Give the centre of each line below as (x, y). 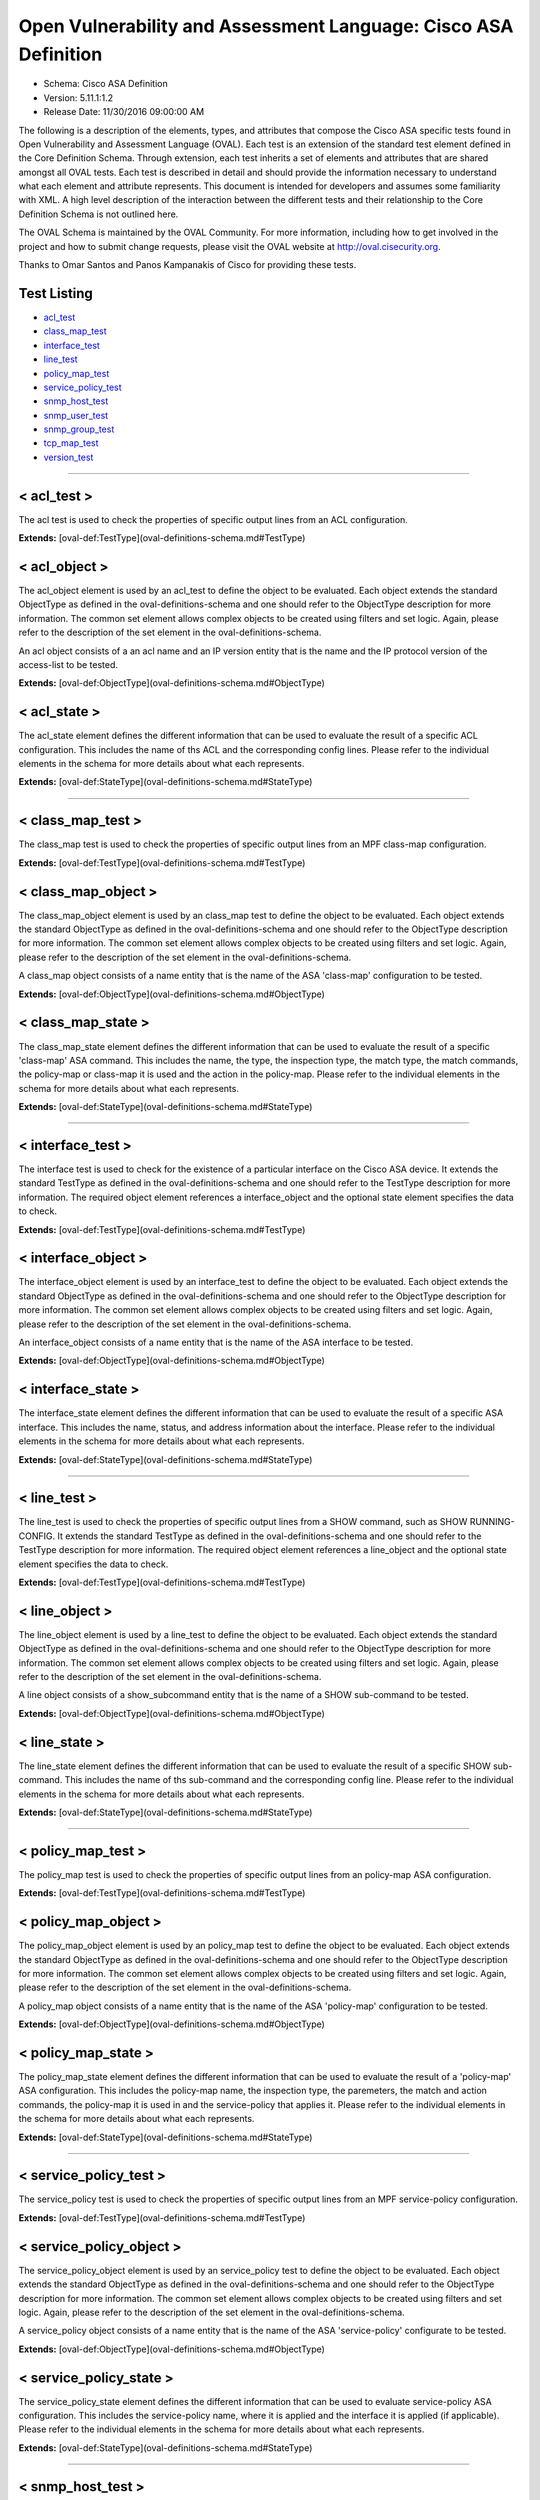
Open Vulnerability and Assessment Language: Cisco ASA (266, 26)
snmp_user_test (76, 415)
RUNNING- (492, 1522)
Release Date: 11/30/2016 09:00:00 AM (124, 112)
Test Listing (56, 293)
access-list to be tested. (68, 664)
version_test (68, 457)
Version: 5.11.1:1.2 (78, 97)
